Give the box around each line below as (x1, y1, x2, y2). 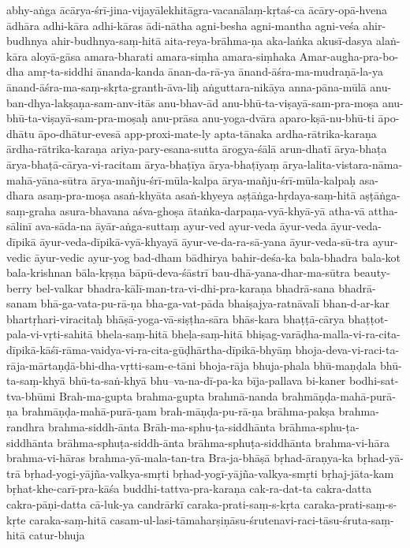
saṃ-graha (6, 202, 57, 218)
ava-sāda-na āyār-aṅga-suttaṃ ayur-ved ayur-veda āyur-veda (35, 218, 327, 234)
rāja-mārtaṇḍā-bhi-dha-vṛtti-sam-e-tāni (6, 356, 196, 373)
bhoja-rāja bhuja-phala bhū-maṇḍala (199, 356, 377, 373)
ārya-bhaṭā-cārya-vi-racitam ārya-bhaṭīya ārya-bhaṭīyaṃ (6, 155, 279, 172)
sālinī (6, 218, 32, 234)
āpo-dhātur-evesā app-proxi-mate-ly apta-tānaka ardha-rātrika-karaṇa (38, 125, 377, 141)
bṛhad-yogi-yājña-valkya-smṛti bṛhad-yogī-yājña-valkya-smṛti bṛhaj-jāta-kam (24, 464, 394, 481)
